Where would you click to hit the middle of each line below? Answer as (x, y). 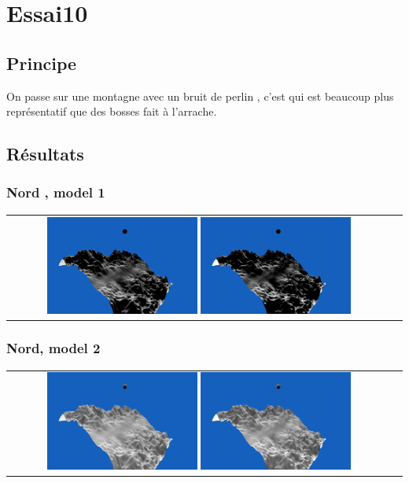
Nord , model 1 (56, 192)
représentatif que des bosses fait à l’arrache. (112, 111)
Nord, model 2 (53, 348)
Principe (42, 63)
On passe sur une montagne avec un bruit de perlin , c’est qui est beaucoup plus (200, 96)
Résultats (45, 154)
